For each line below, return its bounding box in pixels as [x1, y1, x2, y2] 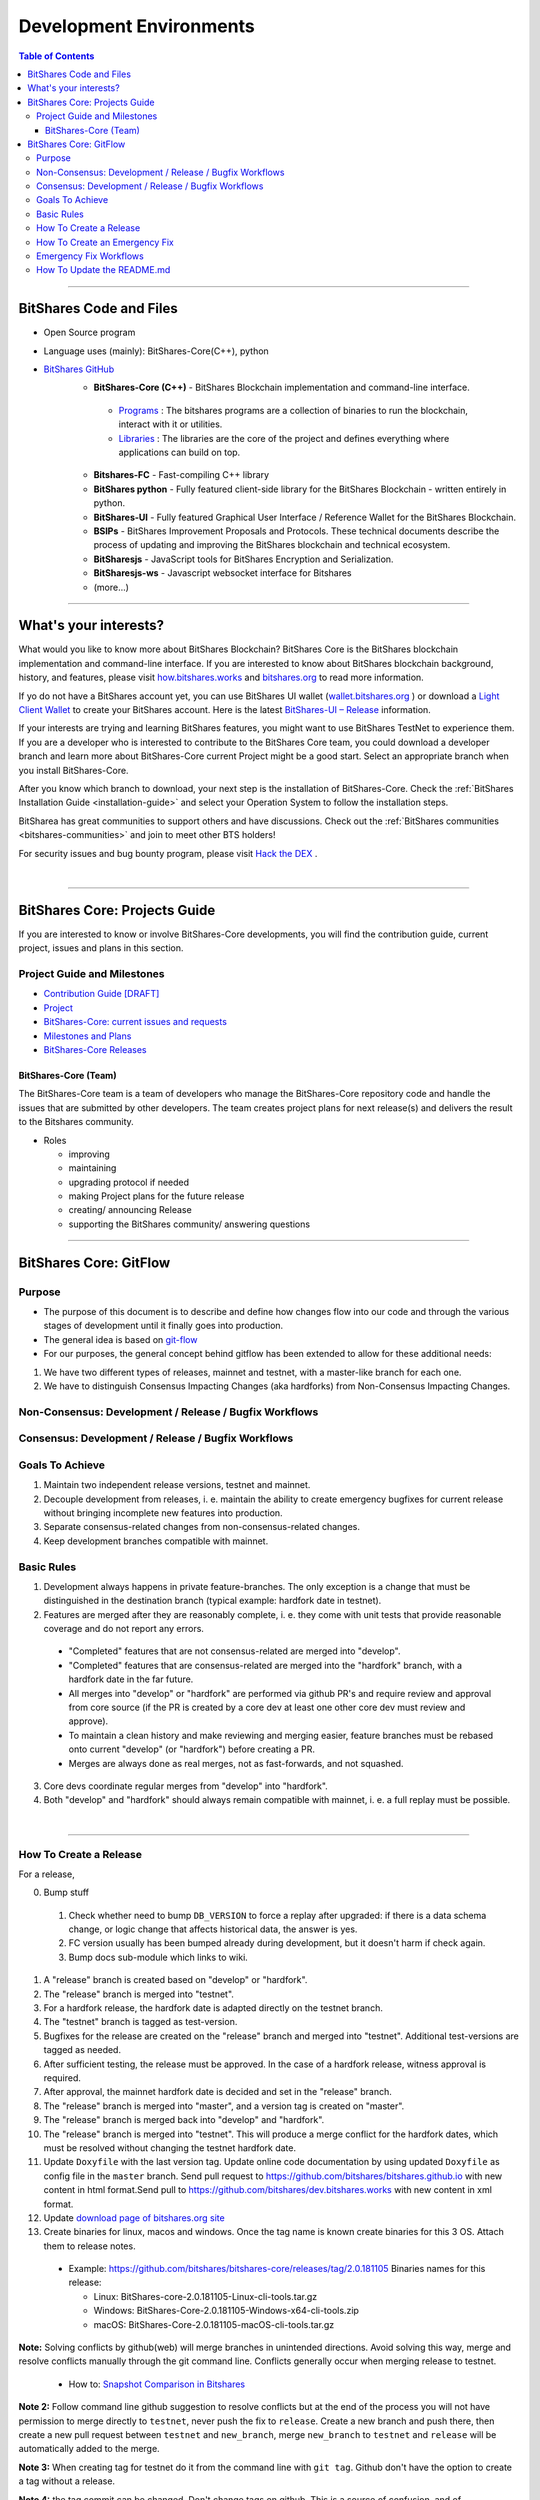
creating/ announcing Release [68, 1204, 192, 1216]
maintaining [68, 1162, 117, 1174]
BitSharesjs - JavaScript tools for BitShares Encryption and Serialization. [93, 553, 394, 565]
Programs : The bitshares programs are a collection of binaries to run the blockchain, [118, 404, 469, 416]
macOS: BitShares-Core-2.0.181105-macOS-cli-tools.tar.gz [93, 2318, 335, 2330]
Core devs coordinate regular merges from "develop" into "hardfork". [43, 1780, 329, 1792]
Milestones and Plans [43, 1030, 132, 1042]
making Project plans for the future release [68, 1190, 245, 1202]
